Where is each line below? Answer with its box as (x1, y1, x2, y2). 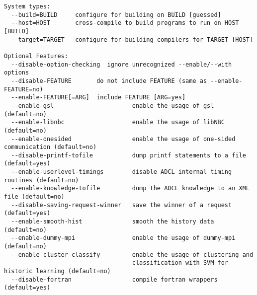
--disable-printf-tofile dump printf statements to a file (11, 151, 246, 159)
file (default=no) (4, 193, 65, 201)
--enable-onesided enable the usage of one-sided (11, 135, 236, 143)
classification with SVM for (132, 259, 229, 267)
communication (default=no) (4, 144, 97, 151)
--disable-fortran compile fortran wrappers (11, 276, 218, 283)
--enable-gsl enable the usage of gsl (11, 102, 214, 109)
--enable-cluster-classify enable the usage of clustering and (11, 251, 254, 258)
